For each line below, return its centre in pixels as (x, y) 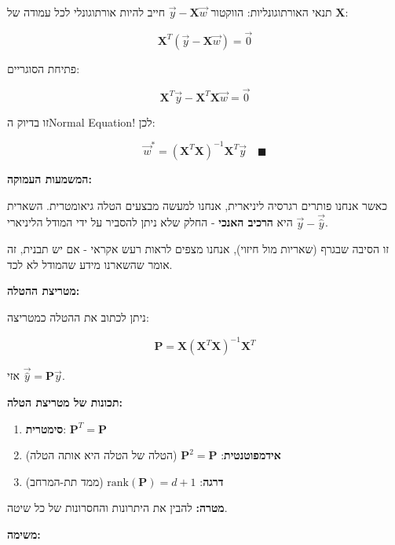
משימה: (24, 534)
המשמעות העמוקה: (49, 178)
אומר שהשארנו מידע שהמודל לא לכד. (90, 264)
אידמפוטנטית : (251, 455)
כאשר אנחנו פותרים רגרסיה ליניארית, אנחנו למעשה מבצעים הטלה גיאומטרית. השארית (197, 205)
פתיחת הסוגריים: (44, 68)
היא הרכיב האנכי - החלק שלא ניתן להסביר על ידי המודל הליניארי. (168, 222)
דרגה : (212, 481)
